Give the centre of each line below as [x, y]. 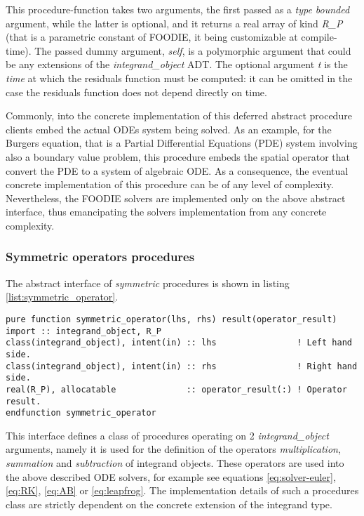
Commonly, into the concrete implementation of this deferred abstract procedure [179, 115]
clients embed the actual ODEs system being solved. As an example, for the [169, 129]
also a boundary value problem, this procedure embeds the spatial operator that [178, 156]
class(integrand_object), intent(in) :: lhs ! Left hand [179, 343]
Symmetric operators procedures [100, 257]
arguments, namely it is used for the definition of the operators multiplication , [173, 449]
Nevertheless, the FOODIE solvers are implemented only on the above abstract [176, 198]
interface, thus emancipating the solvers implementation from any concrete [166, 212]
